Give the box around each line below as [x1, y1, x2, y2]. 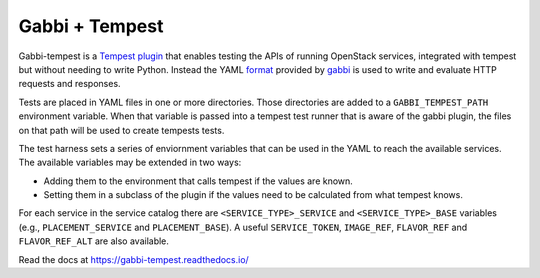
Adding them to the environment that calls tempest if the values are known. [43, 175, 354, 187]
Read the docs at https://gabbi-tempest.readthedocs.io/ [18, 253, 249, 265]
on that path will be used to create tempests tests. [18, 124, 225, 136]
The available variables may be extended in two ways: [18, 156, 242, 169]
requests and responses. [18, 78, 121, 90]
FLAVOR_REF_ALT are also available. [18, 235, 170, 247]
